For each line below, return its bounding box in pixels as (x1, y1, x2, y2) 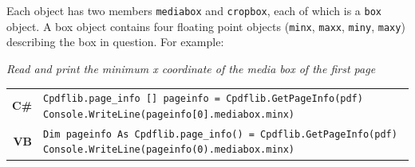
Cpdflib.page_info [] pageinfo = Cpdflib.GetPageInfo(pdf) (43, 93, 363, 105)
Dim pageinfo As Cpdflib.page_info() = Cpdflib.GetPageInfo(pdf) (43, 128, 397, 140)
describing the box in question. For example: (6, 33, 224, 50)
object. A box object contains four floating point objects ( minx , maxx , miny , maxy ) (6, 17, 405, 34)
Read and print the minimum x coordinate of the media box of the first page (6, 60, 376, 76)
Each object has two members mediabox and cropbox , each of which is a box (6, 2, 381, 18)
